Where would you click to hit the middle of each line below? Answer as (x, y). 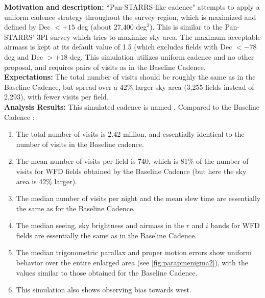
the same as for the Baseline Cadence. (75, 208)
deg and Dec (24, 56)
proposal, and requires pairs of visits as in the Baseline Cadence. (105, 67)
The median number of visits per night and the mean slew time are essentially (138, 198)
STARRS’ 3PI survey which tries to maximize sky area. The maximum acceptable (132, 36)
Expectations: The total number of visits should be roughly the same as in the (130, 77)
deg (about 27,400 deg (112, 27)
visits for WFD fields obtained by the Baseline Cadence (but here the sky (131, 171)
